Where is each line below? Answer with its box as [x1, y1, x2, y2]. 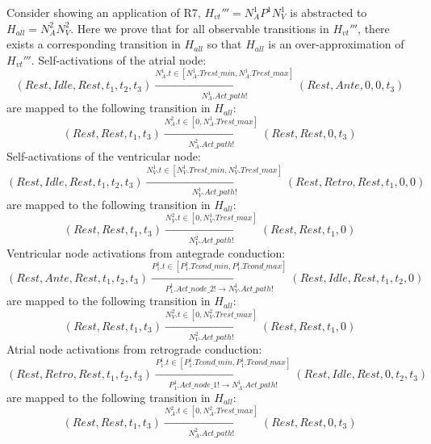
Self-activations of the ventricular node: [6, 148, 201, 165]
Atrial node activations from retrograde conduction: [6, 340, 262, 357]
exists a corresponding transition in [6, 36, 181, 52]
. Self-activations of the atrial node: [31, 51, 207, 68]
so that [207, 36, 242, 52]
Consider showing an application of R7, [6, 4, 201, 20]
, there [358, 19, 390, 36]
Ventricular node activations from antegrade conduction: [6, 244, 286, 261]
